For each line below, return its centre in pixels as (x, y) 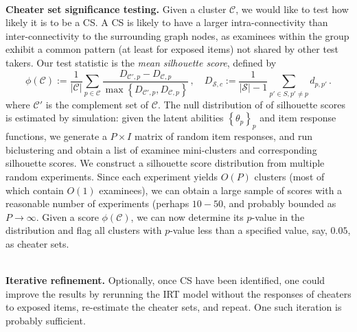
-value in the (278, 216)
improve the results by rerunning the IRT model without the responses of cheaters (178, 293)
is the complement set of (97, 104)
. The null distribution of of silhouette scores (251, 104)
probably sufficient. (46, 320)
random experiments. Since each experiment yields (112, 176)
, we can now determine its (187, 216)
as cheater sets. (37, 243)
